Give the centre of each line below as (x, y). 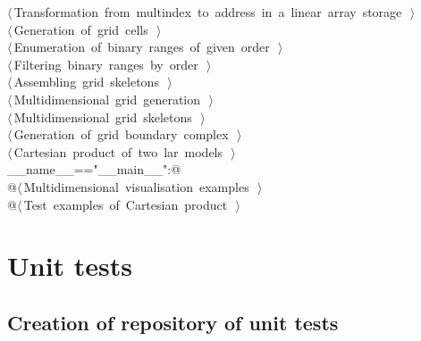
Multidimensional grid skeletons (103, 116)
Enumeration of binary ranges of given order (142, 47)
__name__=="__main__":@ (94, 169)
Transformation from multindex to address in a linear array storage (208, 12)
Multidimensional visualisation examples (136, 186)
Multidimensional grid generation (107, 99)
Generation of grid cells (81, 29)
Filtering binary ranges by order (106, 64)
